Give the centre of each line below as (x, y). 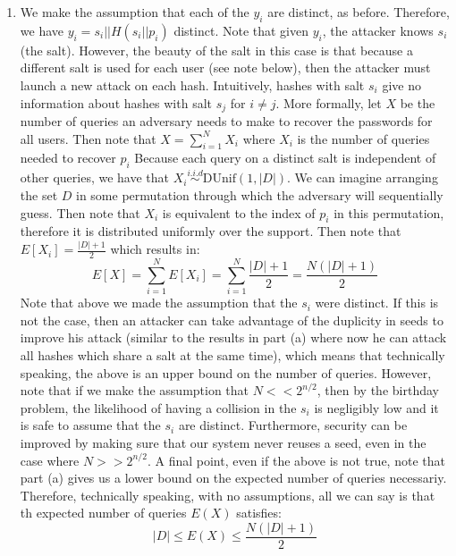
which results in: (155, 249)
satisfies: (259, 513)
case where (50, 460)
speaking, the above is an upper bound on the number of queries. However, (226, 372)
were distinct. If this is (377, 303)
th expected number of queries (103, 513)
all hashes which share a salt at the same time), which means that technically (232, 355)
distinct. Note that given (241, 30)
